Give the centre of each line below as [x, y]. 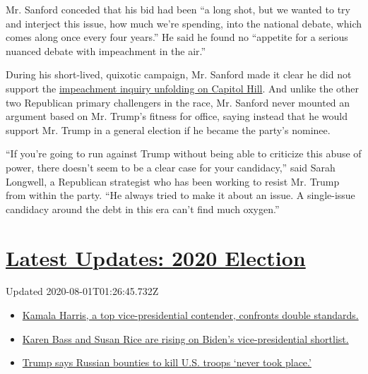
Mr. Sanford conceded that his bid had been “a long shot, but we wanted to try [178, 9]
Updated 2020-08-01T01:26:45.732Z [82, 291]
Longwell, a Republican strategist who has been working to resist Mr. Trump [173, 181]
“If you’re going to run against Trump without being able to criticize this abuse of [184, 153]
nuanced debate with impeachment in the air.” [106, 50]
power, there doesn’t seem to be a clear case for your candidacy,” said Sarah [171, 167]
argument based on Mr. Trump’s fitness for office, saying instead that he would [177, 116]
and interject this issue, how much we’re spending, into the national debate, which [184, 23]
